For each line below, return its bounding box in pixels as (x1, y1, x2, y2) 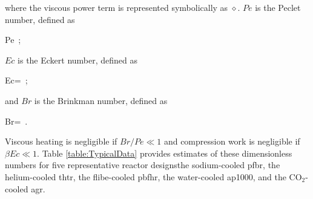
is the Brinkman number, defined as (34, 94, 168, 106)
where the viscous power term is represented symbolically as (5, 1, 228, 13)
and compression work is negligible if (163, 135, 300, 148)
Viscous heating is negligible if (5, 135, 117, 148)
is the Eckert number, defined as (18, 53, 138, 66)
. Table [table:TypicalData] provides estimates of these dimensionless (37, 146, 292, 159)
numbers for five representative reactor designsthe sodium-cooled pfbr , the (5, 158, 280, 171)
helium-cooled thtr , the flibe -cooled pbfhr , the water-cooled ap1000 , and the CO (5, 170, 302, 183)
